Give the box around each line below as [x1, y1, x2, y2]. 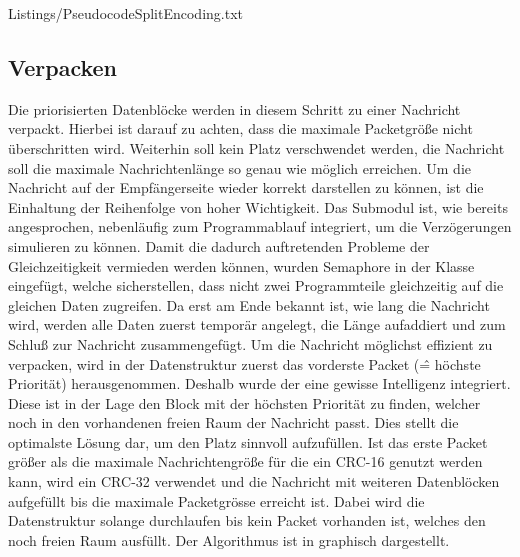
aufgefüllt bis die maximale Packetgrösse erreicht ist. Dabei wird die [8, 490, 425, 511]
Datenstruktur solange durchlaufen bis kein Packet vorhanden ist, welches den [8, 510, 486, 531]
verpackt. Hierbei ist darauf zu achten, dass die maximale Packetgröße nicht [8, 118, 473, 139]
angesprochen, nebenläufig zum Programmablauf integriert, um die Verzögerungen [8, 216, 512, 237]
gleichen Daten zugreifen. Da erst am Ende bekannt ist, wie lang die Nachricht [8, 294, 490, 315]
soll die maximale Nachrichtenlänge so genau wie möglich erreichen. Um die [8, 157, 471, 178]
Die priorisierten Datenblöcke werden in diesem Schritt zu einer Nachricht [8, 98, 461, 119]
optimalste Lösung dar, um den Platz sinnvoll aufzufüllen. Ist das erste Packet [8, 431, 488, 452]
